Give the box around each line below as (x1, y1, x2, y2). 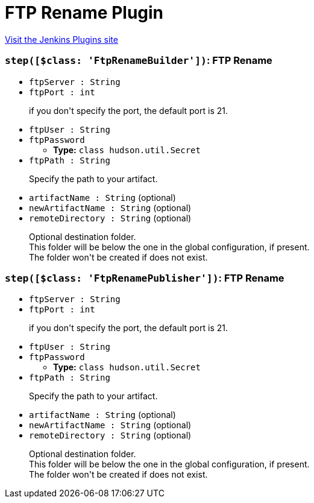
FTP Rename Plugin (5, 2, 164, 23)
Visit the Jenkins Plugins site (5, 34, 118, 45)
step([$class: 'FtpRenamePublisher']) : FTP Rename (5, 271, 284, 284)
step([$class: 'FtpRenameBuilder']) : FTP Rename (5, 54, 272, 67)
